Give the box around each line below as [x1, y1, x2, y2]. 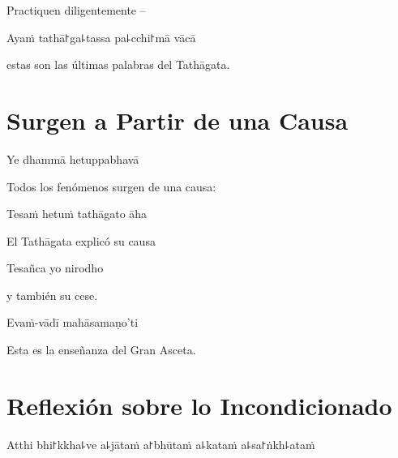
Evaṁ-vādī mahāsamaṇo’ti [6, 314, 139, 331]
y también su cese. [6, 286, 98, 303]
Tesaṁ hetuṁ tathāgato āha [6, 205, 148, 222]
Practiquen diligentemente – [6, 2, 146, 18]
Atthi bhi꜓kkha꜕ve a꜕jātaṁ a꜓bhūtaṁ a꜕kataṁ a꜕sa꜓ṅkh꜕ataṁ [6, 435, 315, 452]
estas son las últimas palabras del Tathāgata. [6, 56, 230, 73]
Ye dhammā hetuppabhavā [6, 150, 139, 167]
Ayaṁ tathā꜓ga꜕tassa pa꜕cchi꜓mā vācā [6, 28, 196, 45]
